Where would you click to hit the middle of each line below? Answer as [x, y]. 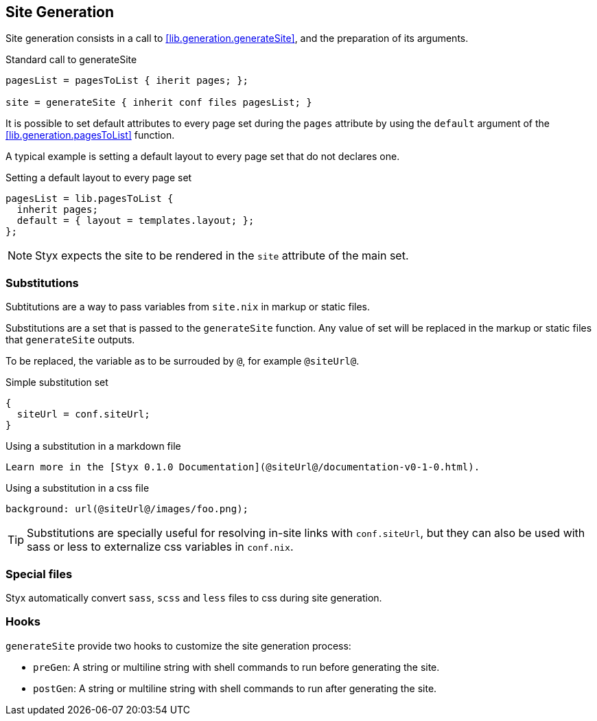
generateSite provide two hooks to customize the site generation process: [178, 645]
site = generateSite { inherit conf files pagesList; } [159, 103]
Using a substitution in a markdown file [93, 446]
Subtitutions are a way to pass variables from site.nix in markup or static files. [188, 307]
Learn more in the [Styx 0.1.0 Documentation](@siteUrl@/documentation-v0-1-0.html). [243, 467]
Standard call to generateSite [71, 60]
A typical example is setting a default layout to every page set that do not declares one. [203, 157]
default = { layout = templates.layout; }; [136, 221]
